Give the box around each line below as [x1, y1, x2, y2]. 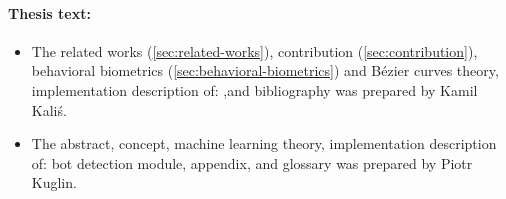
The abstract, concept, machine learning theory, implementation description [31, 133, 497, 154]
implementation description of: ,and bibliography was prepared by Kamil [31, 79, 478, 100]
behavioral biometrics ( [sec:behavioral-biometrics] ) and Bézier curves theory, [31, 60, 499, 81]
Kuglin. [31, 172, 77, 193]
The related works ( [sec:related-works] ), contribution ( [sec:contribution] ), [31, 40, 478, 61]
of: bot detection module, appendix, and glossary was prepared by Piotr [31, 152, 473, 173]
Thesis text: [8, 2, 91, 23]
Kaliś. [31, 99, 67, 120]
